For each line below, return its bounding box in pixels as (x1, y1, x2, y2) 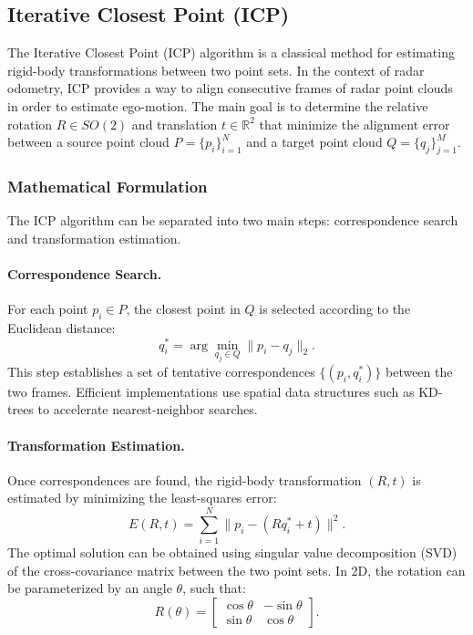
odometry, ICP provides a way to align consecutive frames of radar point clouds (7, 78, 453, 98)
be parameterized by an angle (7, 578, 172, 598)
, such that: (182, 578, 246, 598)
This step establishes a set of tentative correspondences (7, 361, 315, 380)
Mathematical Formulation (7, 174, 208, 197)
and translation (131, 114, 218, 133)
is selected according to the (259, 299, 411, 318)
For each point (7, 299, 88, 318)
